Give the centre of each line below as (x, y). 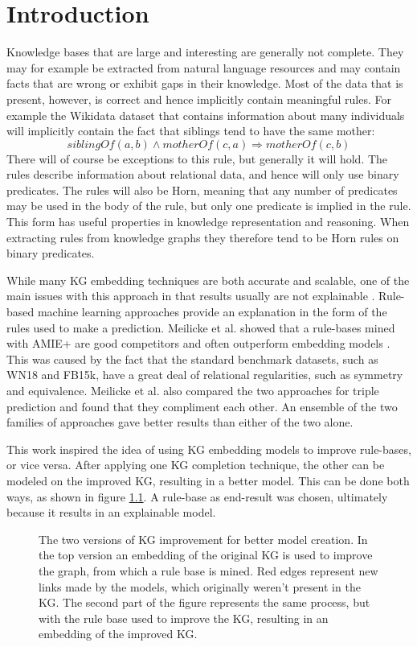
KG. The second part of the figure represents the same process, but (204, 602)
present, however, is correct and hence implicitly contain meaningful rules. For (199, 99)
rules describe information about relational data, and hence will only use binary (203, 174)
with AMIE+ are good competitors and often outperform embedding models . (198, 343)
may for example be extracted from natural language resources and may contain (204, 67)
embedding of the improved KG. (118, 634)
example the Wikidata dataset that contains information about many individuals (206, 115)
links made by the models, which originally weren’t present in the (200, 586)
